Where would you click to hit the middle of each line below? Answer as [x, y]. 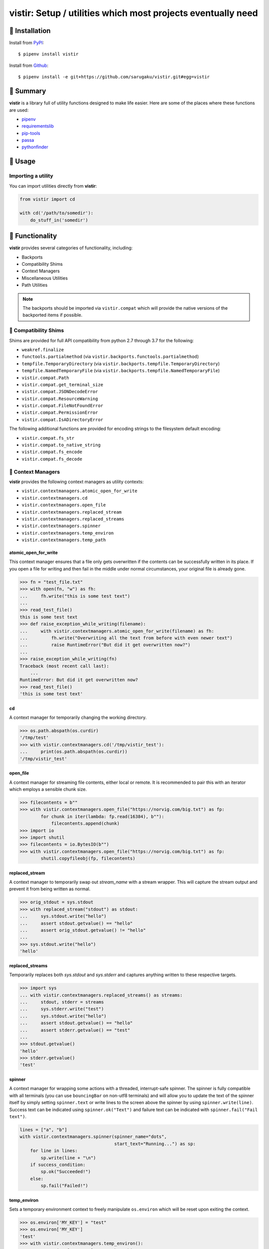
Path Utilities [35, 285]
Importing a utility [31, 176]
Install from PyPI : [27, 43]
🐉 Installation [30, 31]
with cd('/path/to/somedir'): [57, 213]
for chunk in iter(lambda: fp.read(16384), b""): [102, 816]
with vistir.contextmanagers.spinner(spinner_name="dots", [93, 1137]
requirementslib [38, 126]
